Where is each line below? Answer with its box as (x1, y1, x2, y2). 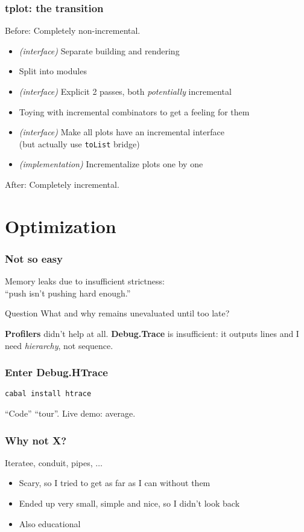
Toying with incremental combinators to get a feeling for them (19, 105, 250, 118)
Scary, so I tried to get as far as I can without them (19, 476, 211, 489)
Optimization (5, 213, 116, 238)
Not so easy (5, 251, 63, 266)
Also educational (19, 517, 81, 530)
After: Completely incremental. (5, 178, 119, 191)
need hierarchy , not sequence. (5, 339, 113, 351)
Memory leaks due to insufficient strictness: (5, 275, 165, 287)
